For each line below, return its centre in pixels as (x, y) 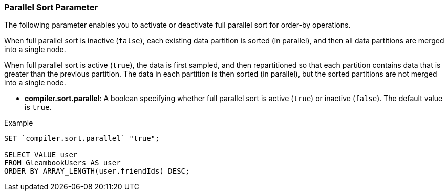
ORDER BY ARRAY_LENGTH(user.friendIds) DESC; (97, 171)
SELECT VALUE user (41, 155)
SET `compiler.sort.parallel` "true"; (82, 139)
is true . (38, 107)
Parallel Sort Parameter (51, 7)
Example (19, 123)
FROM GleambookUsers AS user (62, 163)
